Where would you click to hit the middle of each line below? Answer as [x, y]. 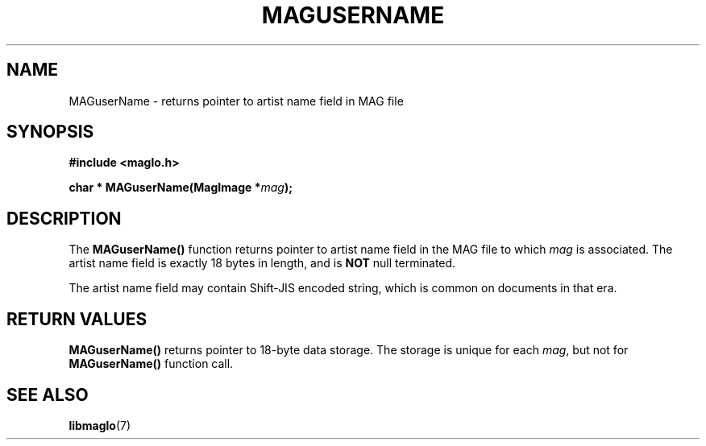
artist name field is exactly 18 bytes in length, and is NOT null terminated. [262, 263]
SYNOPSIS [50, 132]
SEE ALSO [48, 394]
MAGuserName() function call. [151, 364]
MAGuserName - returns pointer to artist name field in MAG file [236, 101]
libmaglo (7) [100, 425]
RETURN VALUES [77, 319]
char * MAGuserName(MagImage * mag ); [181, 188]
